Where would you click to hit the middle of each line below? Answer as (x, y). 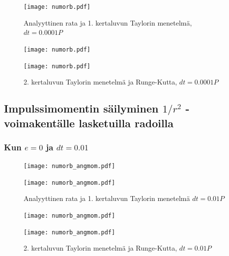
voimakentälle (40, 123)
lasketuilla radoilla (126, 123)
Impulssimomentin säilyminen (81, 108)
